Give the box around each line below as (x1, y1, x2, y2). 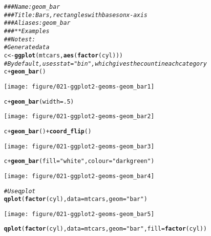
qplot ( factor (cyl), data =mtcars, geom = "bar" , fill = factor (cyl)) (4, 225, 207, 233)
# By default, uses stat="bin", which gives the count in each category (4, 60, 207, 67)
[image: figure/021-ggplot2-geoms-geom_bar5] (4, 210, 154, 218)
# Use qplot (4, 187, 36, 195)
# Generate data (4, 44, 50, 51)
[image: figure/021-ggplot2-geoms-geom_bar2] (4, 113, 154, 120)
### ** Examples (4, 27, 50, 35)
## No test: (4, 36, 36, 43)
